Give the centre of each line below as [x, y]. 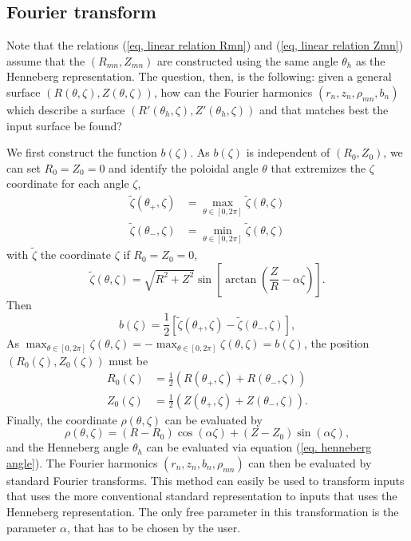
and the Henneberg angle [68, 447]
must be [128, 360]
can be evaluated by [213, 419]
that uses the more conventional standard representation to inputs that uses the [202, 496]
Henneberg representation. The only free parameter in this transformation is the [203, 511]
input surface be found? [64, 125]
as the [370, 60]
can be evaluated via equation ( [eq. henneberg [259, 447]
